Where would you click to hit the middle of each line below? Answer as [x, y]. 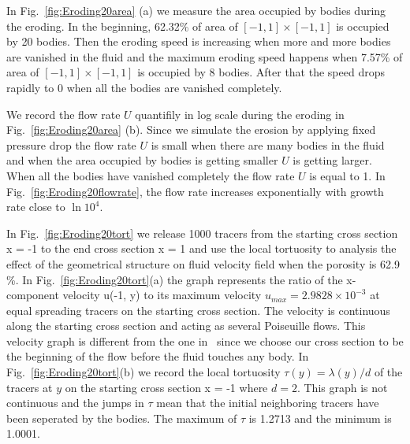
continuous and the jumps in [75, 403]
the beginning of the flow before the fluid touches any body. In [158, 356]
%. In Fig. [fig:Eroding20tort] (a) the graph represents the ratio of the [175, 279]
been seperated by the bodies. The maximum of [122, 418]
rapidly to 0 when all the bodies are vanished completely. [144, 87]
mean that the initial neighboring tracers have [268, 403]
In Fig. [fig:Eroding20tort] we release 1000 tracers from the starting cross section [202, 233]
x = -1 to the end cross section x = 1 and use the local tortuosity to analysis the [201, 248]
